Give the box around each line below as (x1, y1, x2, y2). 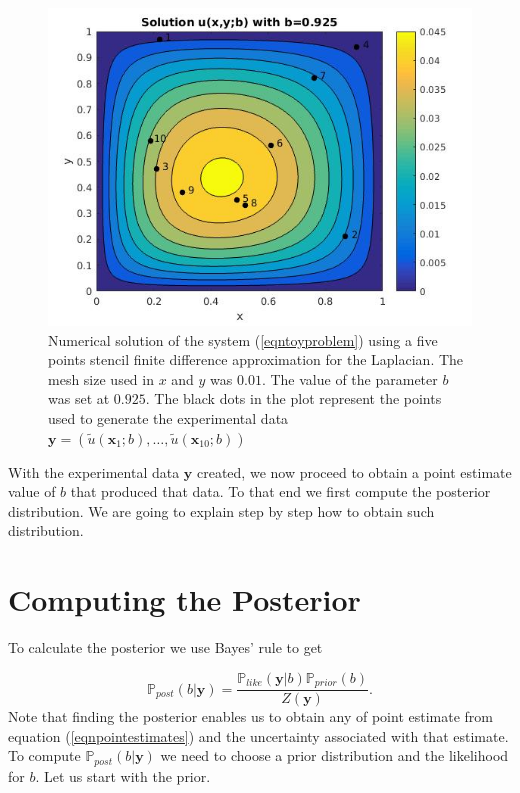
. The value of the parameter (261, 368, 438, 389)
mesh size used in (48, 368, 154, 389)
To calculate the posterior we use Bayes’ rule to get (8, 637, 323, 658)
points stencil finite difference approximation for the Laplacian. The (48, 349, 464, 370)
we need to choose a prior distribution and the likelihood (160, 745, 509, 766)
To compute (8, 745, 81, 766)
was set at (48, 388, 110, 409)
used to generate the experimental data (48, 407, 289, 428)
